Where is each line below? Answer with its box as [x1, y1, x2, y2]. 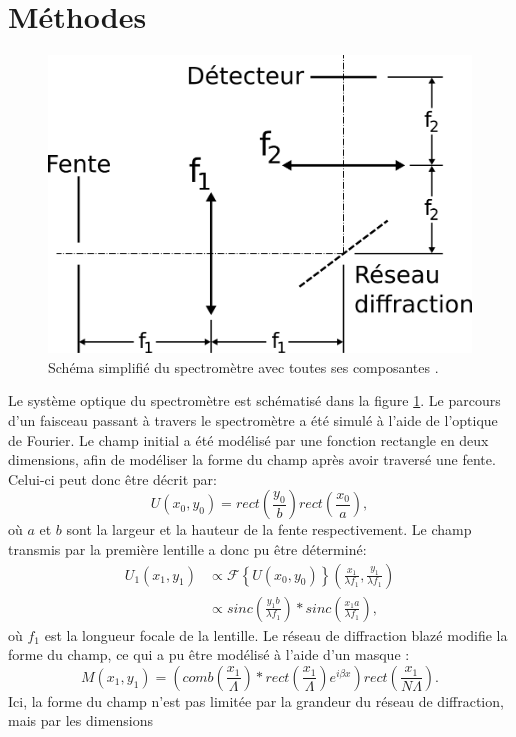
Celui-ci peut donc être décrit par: [8, 468, 217, 489]
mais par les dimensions [8, 710, 153, 731]
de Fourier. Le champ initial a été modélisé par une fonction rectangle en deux [8, 429, 489, 450]
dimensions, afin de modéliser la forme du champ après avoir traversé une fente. [8, 449, 496, 470]
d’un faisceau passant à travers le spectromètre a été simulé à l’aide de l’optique [8, 409, 498, 430]
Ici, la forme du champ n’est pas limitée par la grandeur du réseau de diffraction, [8, 690, 504, 711]
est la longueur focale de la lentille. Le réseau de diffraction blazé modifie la [44, 624, 508, 645]
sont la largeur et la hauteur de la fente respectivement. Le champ [66, 519, 472, 540]
